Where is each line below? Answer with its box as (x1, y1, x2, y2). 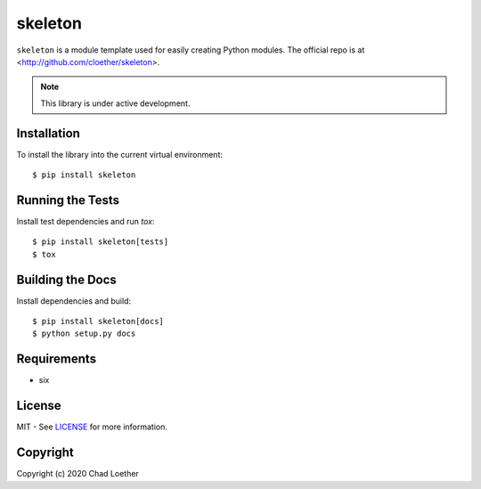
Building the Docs (16, 272, 118, 287)
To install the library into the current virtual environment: (16, 149, 223, 159)
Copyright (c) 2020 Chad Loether (16, 469, 140, 479)
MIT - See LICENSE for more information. (16, 421, 168, 432)
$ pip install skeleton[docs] (32, 316, 165, 326)
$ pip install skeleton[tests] (32, 237, 169, 247)
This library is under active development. (40, 98, 191, 109)
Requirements (16, 352, 97, 367)
